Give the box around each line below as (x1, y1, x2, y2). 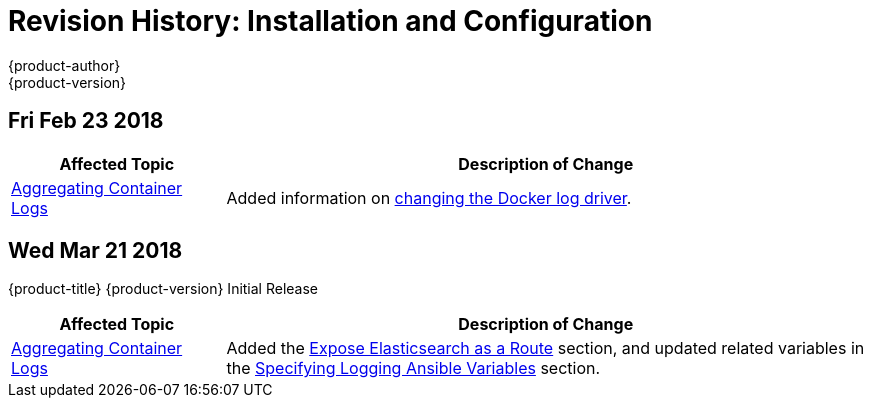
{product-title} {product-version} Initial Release (8, 280, 319, 298)
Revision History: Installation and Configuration (8, 4, 653, 38)
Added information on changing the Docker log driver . (226, 187, 632, 208)
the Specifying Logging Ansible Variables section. (226, 358, 601, 379)
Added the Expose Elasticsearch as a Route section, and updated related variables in (226, 338, 865, 359)
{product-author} (8, 56, 121, 74)
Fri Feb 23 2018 (8, 108, 164, 134)
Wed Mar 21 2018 (8, 238, 183, 264)
